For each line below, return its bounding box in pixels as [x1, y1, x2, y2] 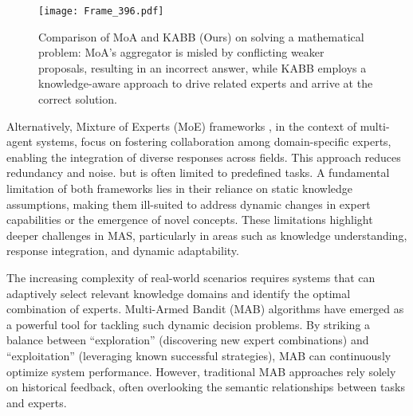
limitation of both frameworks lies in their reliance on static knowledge [6, 180, 352, 196]
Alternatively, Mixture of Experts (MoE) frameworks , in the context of [6, 117, 357, 134]
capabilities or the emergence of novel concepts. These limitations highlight [6, 211, 373, 228]
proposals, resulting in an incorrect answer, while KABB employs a [38, 59, 367, 76]
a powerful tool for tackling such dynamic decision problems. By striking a [6, 316, 371, 332]
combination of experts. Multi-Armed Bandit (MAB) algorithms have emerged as [6, 300, 404, 317]
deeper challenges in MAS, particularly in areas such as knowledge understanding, [6, 226, 407, 243]
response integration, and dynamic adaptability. [6, 242, 239, 259]
